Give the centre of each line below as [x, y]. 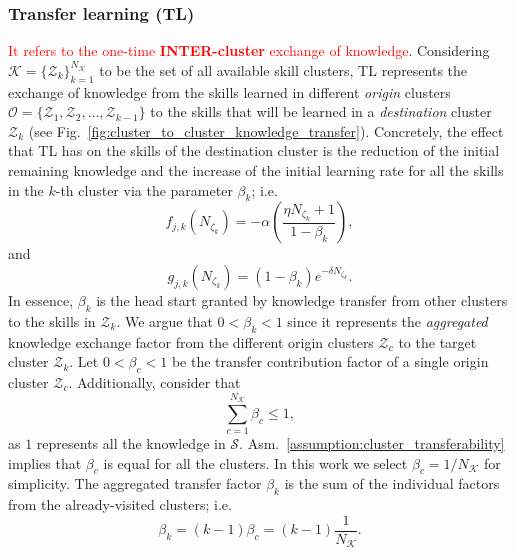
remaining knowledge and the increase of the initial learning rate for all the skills [256, 169]
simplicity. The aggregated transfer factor [135, 483]
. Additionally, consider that [154, 381]
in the [26, 189]
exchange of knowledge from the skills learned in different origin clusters [229, 91]
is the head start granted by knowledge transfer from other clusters [302, 299]
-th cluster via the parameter [144, 189]
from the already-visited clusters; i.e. [120, 504]
